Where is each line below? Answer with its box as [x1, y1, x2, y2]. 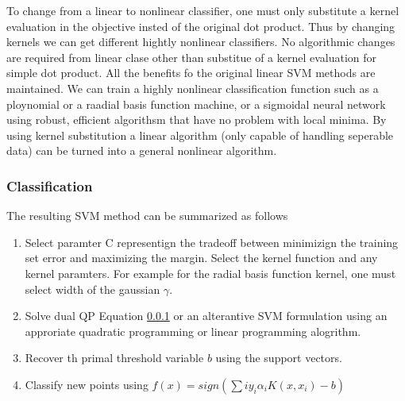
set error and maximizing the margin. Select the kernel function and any [25, 249, 378, 266]
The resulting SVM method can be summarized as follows [6, 207, 288, 224]
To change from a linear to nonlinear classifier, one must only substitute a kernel [6, 2, 399, 18]
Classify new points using [25, 376, 148, 392]
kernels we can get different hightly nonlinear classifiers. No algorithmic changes [6, 33, 395, 50]
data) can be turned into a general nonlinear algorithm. [6, 142, 277, 159]
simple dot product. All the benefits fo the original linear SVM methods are [6, 64, 376, 81]
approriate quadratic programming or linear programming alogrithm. [25, 322, 361, 339]
